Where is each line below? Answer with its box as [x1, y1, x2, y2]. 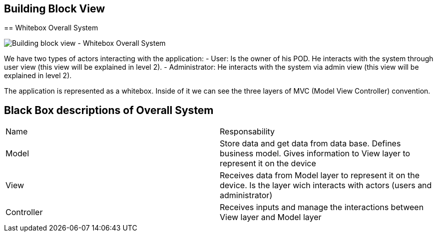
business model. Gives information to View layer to [220, 148, 411, 159]
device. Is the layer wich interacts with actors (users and [220, 180, 432, 191]
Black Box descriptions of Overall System [4, 104, 214, 117]
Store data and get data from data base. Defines [220, 138, 401, 149]
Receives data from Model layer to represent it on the [220, 170, 420, 181]
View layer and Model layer [220, 212, 322, 223]
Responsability [220, 126, 275, 137]
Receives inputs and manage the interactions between [220, 202, 424, 213]
